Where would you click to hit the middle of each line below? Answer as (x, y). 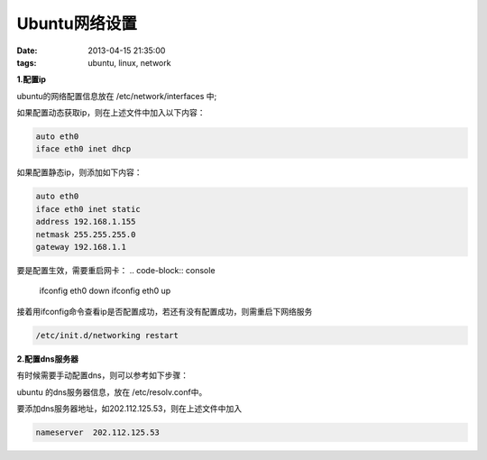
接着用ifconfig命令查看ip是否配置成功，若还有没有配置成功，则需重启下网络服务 (165, 311)
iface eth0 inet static (88, 209)
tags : (27, 62)
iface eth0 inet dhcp (83, 149)
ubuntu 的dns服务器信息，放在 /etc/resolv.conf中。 (112, 391)
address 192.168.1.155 (86, 222)
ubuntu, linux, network (129, 62)
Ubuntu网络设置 (77, 23)
